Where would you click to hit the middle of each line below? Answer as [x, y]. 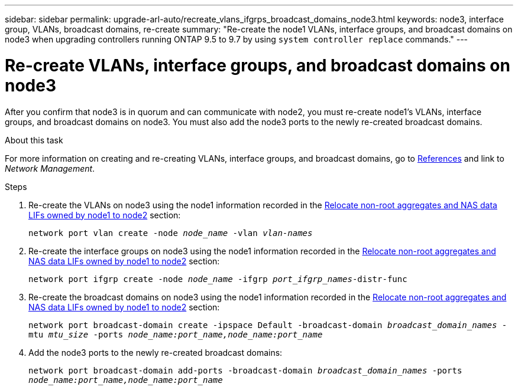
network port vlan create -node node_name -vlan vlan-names [171, 233]
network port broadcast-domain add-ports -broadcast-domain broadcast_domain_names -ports [245, 370]
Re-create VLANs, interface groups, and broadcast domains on [258, 65]
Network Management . [50, 168]
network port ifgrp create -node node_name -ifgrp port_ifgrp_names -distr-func [218, 279]
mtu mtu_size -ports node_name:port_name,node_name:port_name [176, 334]
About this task [34, 140]
